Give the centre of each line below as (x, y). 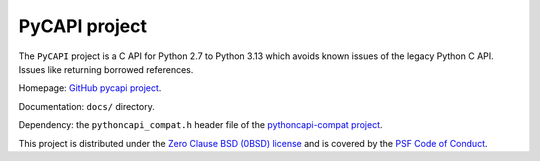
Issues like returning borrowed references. (106, 69)
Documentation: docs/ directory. (86, 106)
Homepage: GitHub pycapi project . (90, 88)
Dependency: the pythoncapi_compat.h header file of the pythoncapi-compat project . (201, 125)
